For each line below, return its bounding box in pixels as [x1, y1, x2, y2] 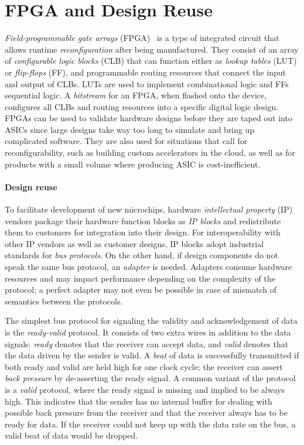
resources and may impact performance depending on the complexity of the [5, 272, 275, 284]
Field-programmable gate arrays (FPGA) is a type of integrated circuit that [5, 32, 279, 44]
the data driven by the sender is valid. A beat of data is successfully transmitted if [5, 349, 299, 361]
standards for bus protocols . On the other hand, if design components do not [5, 249, 278, 261]
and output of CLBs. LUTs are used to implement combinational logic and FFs [5, 77, 289, 90]
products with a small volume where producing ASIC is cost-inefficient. [5, 158, 261, 170]
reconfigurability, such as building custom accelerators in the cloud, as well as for [5, 146, 296, 159]
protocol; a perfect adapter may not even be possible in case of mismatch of [5, 283, 276, 296]
